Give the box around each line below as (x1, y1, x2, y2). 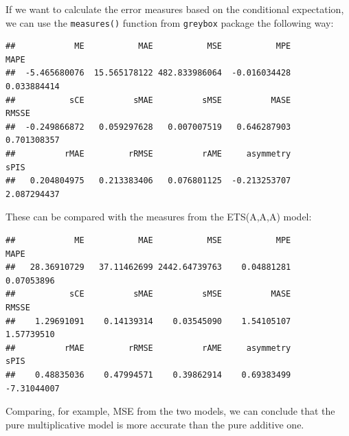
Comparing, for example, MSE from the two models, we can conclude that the (5, 404, 335, 418)
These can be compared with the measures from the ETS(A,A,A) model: (5, 209, 312, 224)
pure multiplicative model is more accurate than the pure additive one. (5, 417, 304, 431)
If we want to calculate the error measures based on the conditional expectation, (5, 2, 344, 16)
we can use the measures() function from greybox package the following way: (5, 15, 334, 30)
